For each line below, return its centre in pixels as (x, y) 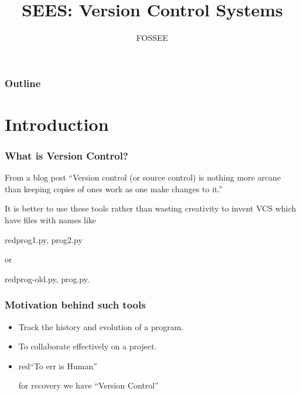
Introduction (57, 124)
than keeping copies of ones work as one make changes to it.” (114, 188)
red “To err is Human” (58, 365)
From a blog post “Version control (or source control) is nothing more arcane (143, 177)
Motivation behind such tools (75, 305)
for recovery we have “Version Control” (88, 385)
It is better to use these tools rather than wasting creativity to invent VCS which (150, 208)
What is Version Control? (66, 155)
